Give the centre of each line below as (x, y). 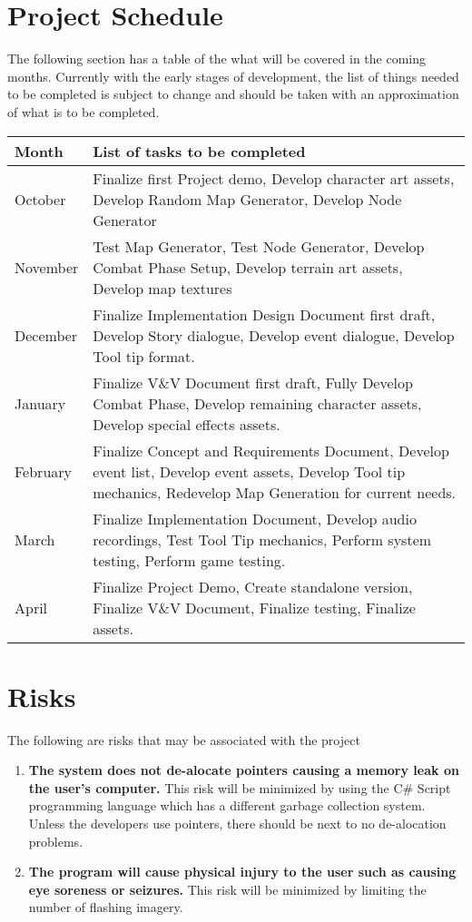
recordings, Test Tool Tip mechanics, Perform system (262, 539)
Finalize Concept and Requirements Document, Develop (271, 450)
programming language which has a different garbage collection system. (227, 805)
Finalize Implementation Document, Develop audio (255, 518)
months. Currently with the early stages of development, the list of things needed (233, 76)
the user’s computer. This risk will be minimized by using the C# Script (240, 787)
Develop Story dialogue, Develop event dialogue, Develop (274, 335)
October (40, 199)
